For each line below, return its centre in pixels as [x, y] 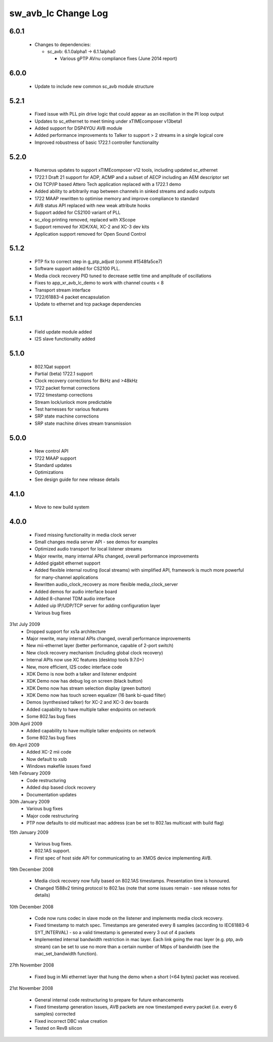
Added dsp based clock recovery [61, 788]
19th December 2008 [31, 870]
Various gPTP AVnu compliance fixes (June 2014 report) [119, 59]
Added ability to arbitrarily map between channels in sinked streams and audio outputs [125, 191]
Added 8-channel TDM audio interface [75, 599]
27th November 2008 [32, 965]
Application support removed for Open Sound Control [90, 234]
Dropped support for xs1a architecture [66, 631]
